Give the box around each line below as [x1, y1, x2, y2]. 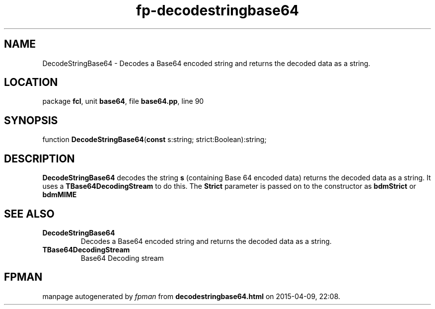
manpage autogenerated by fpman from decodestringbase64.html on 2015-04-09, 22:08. [42, 292, 341, 301]
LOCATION [4, 76, 58, 89]
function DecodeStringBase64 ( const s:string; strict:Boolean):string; [42, 135, 267, 144]
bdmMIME [42, 190, 77, 199]
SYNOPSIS [4, 114, 58, 127]
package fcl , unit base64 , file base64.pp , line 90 [42, 97, 204, 106]
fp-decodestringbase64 [136, 2, 299, 19]
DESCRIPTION [4, 152, 75, 165]
